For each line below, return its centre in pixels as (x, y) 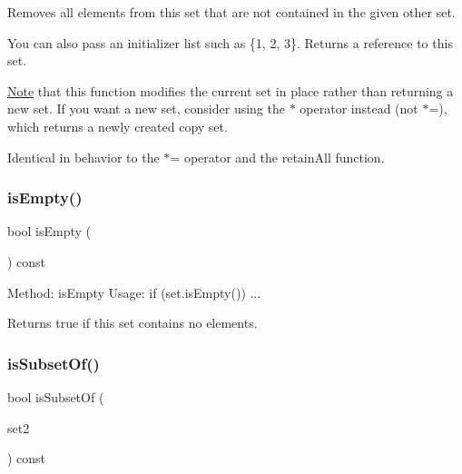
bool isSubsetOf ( (56, 396)
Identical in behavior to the (84, 157)
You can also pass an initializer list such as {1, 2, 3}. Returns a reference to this (230, 42)
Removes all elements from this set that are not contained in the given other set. (231, 12)
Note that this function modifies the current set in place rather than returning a (231, 90)
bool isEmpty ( (49, 231)
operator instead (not (359, 109)
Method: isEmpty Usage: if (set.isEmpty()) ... (134, 292)
